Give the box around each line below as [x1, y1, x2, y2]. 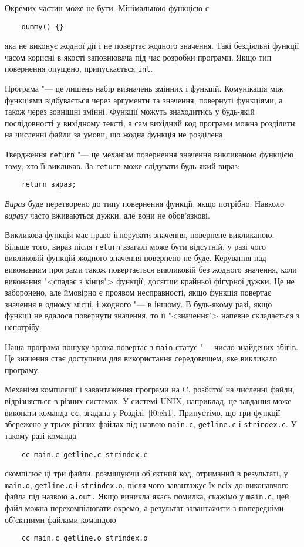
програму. [5, 363, 40, 375]
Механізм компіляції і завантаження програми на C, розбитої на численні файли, [5, 383, 295, 395]
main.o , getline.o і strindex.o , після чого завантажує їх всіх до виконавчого [5, 478, 289, 491]
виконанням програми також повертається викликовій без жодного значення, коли [5, 263, 297, 276]
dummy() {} [21, 22, 64, 31]
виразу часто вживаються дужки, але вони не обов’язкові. [5, 209, 210, 221]
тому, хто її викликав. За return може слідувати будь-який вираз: [5, 159, 240, 172]
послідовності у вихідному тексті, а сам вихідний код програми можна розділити [5, 116, 295, 129]
